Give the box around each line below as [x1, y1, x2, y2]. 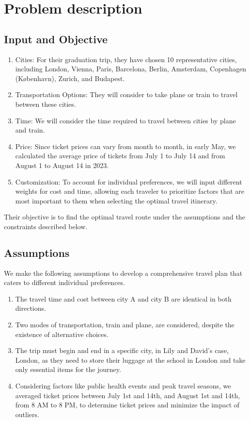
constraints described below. [4, 221, 88, 231]
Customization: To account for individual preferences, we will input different [15, 176, 242, 186]
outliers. [15, 409, 39, 419]
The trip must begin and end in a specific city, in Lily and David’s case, [15, 345, 229, 355]
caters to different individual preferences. [4, 277, 125, 287]
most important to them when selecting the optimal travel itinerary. [15, 195, 218, 205]
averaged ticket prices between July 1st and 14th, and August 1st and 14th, [15, 390, 240, 400]
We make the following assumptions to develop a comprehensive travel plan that [4, 268, 243, 278]
